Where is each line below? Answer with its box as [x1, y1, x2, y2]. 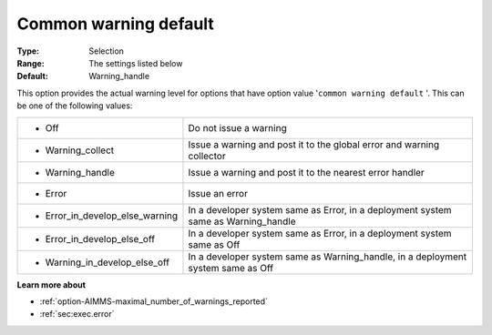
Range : [16, 57, 45, 68]
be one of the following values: [16, 100, 133, 111]
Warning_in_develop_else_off [45, 256, 170, 269]
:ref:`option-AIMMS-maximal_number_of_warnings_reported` [39, 296, 269, 307]
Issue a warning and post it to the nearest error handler [188, 166, 425, 178]
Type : [16, 46, 40, 56]
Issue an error [188, 187, 248, 199]
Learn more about [16, 279, 87, 290]
